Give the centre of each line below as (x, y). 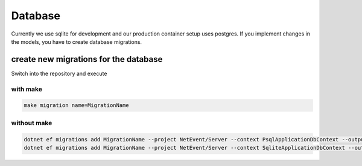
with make (27, 89)
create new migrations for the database (87, 59)
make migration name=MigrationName (76, 106)
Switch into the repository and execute (59, 73)
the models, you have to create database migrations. (76, 41)
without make (32, 123)
